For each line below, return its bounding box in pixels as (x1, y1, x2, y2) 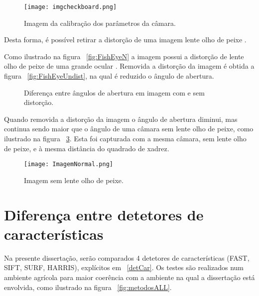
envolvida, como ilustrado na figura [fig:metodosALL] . (4, 282, 172, 292)
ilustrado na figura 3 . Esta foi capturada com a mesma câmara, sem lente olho (4, 133, 247, 143)
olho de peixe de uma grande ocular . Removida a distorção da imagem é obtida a (4, 61, 255, 71)
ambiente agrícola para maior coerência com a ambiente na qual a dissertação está (4, 272, 255, 282)
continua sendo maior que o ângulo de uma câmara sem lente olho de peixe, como (4, 123, 254, 134)
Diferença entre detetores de (4, 204, 204, 224)
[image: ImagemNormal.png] (24, 161, 113, 168)
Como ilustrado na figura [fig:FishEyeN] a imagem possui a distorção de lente (4, 51, 244, 61)
